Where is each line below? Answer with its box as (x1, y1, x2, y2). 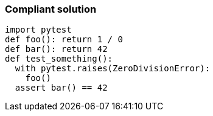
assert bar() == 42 (15, 83, 108, 93)
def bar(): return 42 (5, 44, 108, 54)
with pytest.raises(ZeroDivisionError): (15, 63, 211, 74)
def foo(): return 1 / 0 (5, 34, 123, 45)
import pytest (5, 25, 72, 35)
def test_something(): (5, 54, 113, 64)
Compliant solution (5, 3, 97, 15)
